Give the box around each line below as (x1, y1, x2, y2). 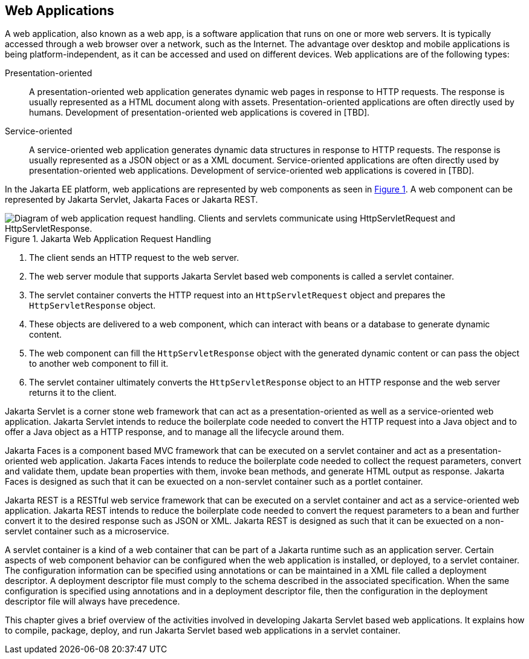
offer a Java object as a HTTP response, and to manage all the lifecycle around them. (5, 427, 345, 438)
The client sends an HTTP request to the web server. (29, 252, 239, 263)
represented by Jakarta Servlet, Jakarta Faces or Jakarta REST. (5, 194, 258, 205)
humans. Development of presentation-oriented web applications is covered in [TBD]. (29, 107, 370, 118)
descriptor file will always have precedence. (5, 596, 180, 607)
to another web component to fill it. (29, 358, 169, 369)
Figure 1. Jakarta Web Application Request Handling (5, 234, 212, 244)
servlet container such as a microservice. (5, 526, 169, 537)
